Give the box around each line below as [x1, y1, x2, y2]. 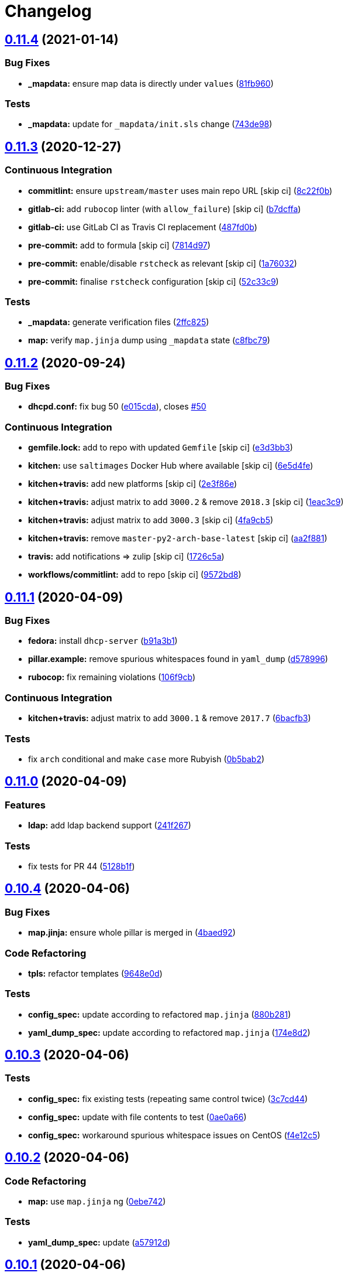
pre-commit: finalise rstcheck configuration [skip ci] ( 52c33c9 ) [28, 276, 279, 286]
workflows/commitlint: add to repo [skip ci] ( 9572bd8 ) [28, 569, 242, 580]
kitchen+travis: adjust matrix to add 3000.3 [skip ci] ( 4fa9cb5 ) [28, 515, 274, 526]
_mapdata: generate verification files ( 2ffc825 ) [28, 317, 209, 327]
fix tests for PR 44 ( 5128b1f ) [28, 861, 135, 871]
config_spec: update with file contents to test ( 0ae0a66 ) [28, 1111, 247, 1122]
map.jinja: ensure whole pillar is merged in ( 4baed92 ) [28, 927, 236, 938]
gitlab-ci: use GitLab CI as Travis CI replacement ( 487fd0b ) [28, 221, 257, 232]
